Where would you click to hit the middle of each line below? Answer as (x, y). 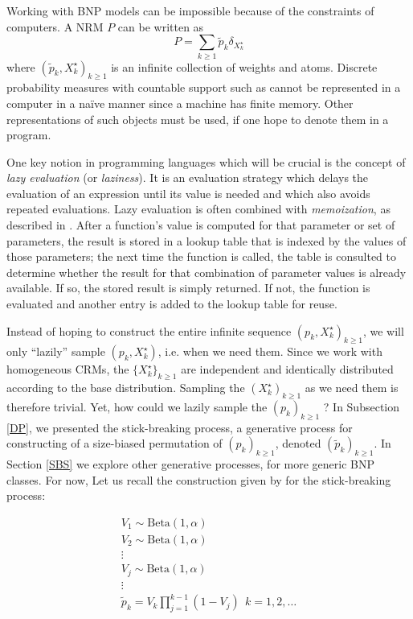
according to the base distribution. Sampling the (126, 388)
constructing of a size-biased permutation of (114, 443)
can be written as (161, 26)
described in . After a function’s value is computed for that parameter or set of (201, 225)
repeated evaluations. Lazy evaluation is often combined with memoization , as (198, 209)
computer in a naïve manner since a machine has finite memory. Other (180, 103)
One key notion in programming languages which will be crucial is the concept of (206, 161)
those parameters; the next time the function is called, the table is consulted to (201, 256)
